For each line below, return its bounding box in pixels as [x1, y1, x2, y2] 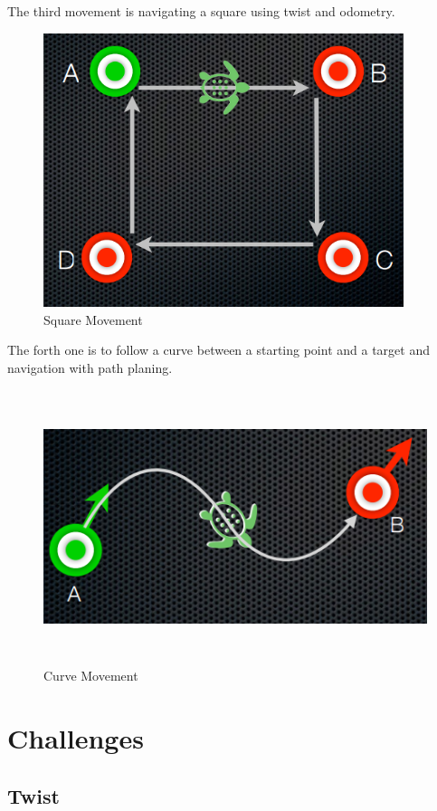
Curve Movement [43, 666, 138, 685]
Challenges [7, 720, 144, 757]
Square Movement [43, 310, 143, 329]
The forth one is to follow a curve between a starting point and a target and [7, 340, 430, 359]
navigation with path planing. [7, 358, 173, 377]
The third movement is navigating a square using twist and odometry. [7, 2, 395, 20]
